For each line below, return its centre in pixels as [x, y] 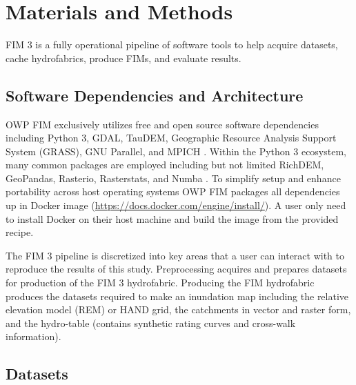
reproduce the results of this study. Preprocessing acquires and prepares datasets [176, 269]
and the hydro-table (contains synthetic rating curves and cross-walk [151, 323]
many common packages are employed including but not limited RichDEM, [165, 165]
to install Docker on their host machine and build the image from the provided [172, 218]
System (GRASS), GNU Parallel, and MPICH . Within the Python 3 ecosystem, [176, 151]
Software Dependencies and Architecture [155, 95]
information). [33, 336]
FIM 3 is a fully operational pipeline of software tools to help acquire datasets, [172, 45]
